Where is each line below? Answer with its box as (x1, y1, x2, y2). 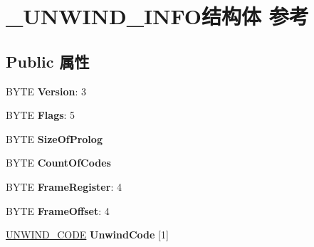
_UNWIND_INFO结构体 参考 (6, 1, 309, 31)
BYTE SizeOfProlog (6, 131, 103, 146)
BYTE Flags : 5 (6, 107, 75, 122)
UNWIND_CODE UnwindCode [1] (6, 227, 169, 242)
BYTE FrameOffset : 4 (6, 203, 110, 218)
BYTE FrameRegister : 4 (6, 179, 122, 194)
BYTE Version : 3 (6, 83, 86, 98)
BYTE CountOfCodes (6, 155, 111, 170)
